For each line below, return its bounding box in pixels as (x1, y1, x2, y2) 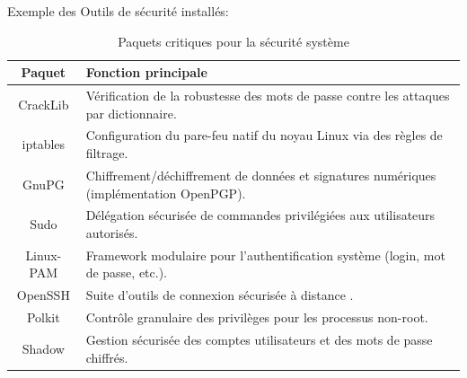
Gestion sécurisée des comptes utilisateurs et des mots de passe (85, 330, 433, 348)
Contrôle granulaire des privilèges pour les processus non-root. (85, 308, 428, 327)
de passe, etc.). (85, 263, 167, 282)
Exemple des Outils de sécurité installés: (7, 2, 229, 20)
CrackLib (18, 94, 69, 113)
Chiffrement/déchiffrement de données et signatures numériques (85, 165, 436, 184)
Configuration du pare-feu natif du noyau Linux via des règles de (85, 126, 443, 145)
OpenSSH (16, 286, 70, 304)
